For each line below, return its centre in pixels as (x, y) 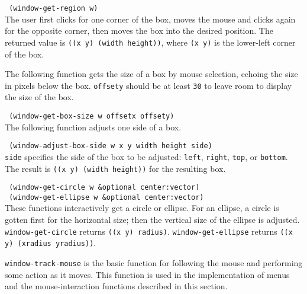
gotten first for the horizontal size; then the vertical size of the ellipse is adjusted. (152, 220)
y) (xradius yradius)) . (51, 243)
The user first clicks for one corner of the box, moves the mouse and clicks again (150, 19)
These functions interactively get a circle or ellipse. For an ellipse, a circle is (142, 208)
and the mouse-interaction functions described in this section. (116, 286)
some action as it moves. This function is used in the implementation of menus (147, 274)
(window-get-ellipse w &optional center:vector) (106, 197)
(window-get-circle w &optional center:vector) (104, 188)
